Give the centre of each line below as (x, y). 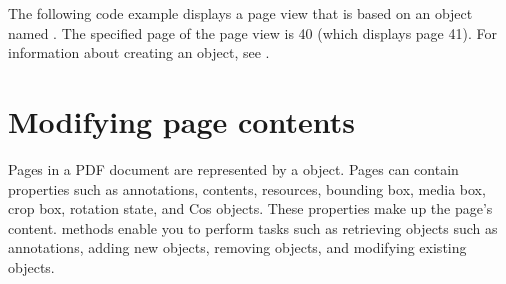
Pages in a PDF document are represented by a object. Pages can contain (233, 168)
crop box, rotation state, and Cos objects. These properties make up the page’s (250, 208)
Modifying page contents (181, 120)
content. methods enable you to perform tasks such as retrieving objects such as (253, 227)
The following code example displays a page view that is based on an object (240, 13)
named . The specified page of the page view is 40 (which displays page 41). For (252, 32)
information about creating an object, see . (139, 52)
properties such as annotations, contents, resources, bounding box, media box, (247, 188)
